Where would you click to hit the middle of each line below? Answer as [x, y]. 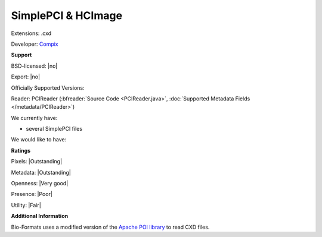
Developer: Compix [35, 44]
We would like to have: [39, 140]
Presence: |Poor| [32, 194]
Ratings [21, 150]
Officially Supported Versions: [48, 88]
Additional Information [40, 216]
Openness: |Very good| [40, 184]
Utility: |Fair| [26, 205]
